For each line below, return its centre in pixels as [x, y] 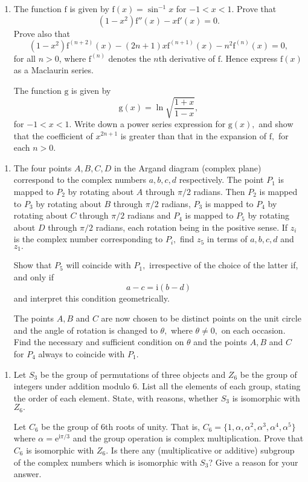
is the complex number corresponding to [88, 239]
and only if [34, 276]
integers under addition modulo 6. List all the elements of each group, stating [157, 386]
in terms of [227, 239]
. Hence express [249, 58]
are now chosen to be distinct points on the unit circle [201, 318]
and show [276, 123]
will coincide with [98, 265]
